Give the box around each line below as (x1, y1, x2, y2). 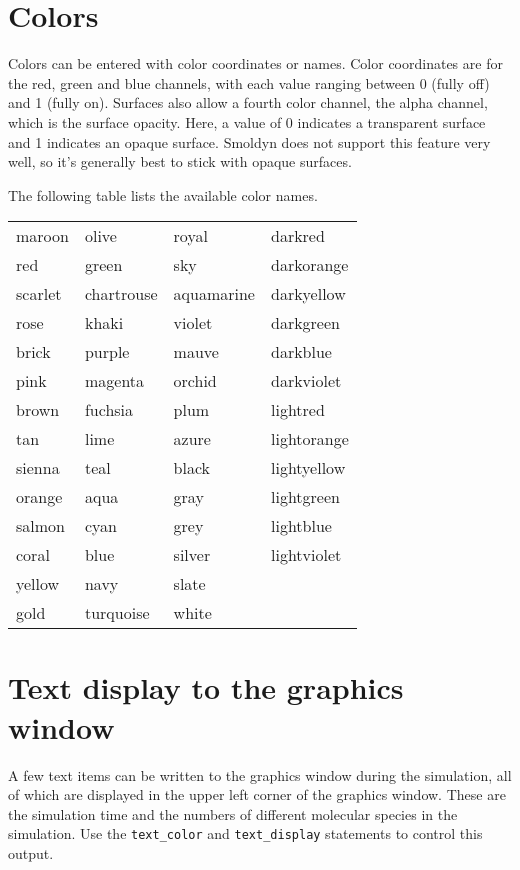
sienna (16, 456, 60, 480)
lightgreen (270, 485, 340, 509)
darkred (270, 224, 325, 248)
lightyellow (270, 456, 346, 480)
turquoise (84, 601, 150, 625)
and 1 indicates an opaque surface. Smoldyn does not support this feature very (8, 131, 491, 152)
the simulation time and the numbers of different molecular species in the (8, 803, 458, 824)
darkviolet (270, 369, 342, 393)
